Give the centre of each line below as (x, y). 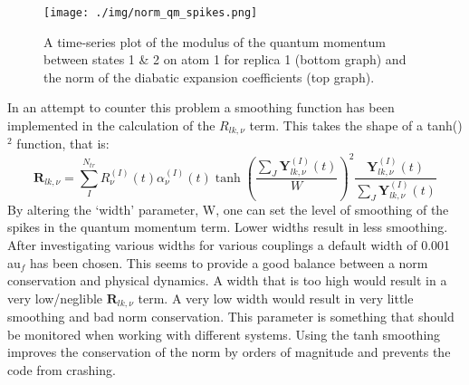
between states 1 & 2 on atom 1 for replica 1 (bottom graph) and (225, 59)
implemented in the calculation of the (111, 125)
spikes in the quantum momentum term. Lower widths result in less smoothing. (228, 227)
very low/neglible (55, 298)
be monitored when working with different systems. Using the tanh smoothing (224, 334)
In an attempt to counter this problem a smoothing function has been (201, 107)
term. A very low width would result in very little (276, 298)
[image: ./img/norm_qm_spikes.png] (151, 13)
